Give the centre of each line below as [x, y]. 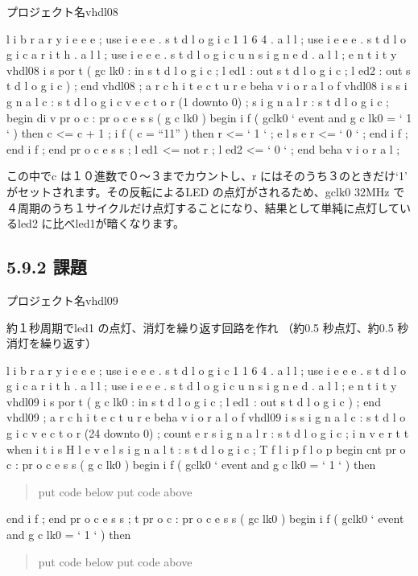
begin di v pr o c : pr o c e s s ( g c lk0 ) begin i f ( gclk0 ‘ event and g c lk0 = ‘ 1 [209, 117]
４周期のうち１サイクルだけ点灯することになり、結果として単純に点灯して [203, 207]
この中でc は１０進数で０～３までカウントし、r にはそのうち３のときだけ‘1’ [207, 176]
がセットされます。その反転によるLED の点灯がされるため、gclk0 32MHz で [206, 191]
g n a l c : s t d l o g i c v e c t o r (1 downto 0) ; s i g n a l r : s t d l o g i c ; [198, 101]
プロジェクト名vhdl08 [62, 11]
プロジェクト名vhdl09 [62, 300]
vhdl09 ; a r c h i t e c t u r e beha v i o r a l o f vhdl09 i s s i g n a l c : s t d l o [206, 417]
